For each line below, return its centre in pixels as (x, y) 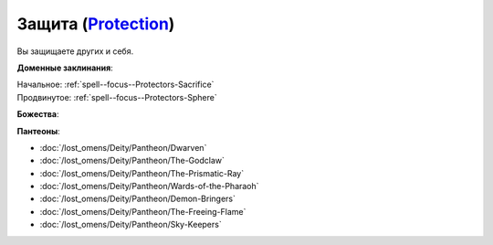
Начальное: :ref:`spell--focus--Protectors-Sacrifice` (115, 85)
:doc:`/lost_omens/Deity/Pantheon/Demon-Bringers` (138, 199)
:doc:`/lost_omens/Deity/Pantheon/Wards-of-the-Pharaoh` (149, 186)
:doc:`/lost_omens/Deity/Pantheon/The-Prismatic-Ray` (142, 173)
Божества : (38, 114)
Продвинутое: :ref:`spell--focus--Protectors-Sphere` (117, 97)
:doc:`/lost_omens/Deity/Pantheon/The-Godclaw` (132, 161)
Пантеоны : (39, 131)
